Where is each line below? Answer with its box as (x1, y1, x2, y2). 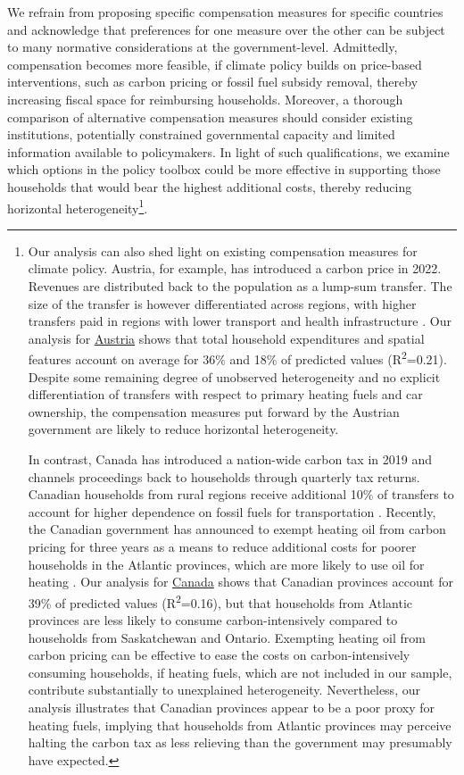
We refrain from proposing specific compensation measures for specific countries (7, 3, 443, 21)
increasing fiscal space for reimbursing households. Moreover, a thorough (7, 89, 403, 108)
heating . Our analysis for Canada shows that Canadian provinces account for (28, 572, 454, 591)
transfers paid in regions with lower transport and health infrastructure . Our (28, 312, 452, 330)
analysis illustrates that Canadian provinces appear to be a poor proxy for (28, 697, 435, 716)
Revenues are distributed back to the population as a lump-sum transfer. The (28, 276, 452, 295)
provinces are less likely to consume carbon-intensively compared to (28, 610, 398, 629)
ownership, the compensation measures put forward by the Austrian (28, 402, 400, 421)
